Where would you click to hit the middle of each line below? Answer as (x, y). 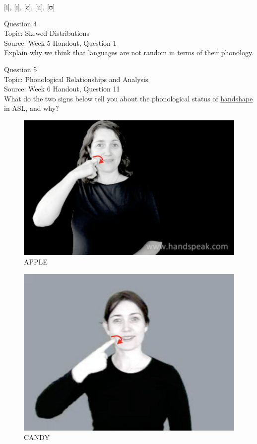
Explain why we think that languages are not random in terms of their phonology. (129, 52)
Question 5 (21, 69)
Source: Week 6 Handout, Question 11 (62, 89)
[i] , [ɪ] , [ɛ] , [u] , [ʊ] (30, 6)
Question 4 (21, 23)
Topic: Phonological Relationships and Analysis (76, 79)
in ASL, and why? (32, 108)
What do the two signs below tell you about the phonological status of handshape (128, 98)
